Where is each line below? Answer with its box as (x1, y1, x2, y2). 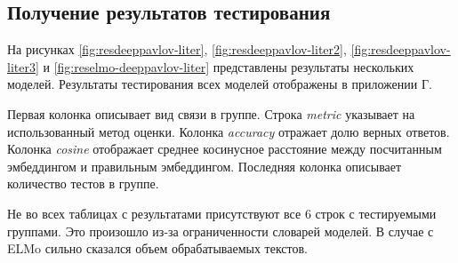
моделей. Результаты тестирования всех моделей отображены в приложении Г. (7, 75, 432, 93)
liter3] (7, 57, 39, 76)
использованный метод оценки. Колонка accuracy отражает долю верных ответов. (7, 122, 450, 140)
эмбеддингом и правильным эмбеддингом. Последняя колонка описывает (7, 156, 402, 175)
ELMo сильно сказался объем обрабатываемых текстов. (7, 239, 309, 258)
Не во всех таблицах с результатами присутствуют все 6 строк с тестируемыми (7, 203, 437, 222)
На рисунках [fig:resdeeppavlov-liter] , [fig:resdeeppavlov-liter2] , (7, 40, 347, 59)
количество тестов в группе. (7, 174, 159, 193)
